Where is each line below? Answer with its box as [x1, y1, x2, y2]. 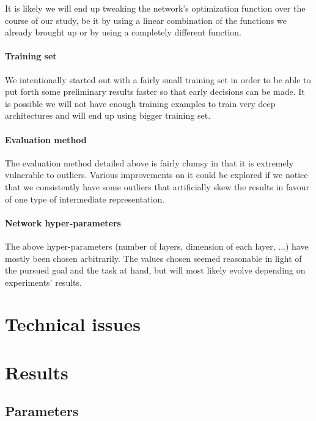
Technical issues [5, 311, 141, 337]
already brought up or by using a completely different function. [5, 26, 241, 39]
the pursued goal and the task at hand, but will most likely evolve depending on [5, 264, 306, 277]
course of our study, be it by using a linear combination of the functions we [5, 13, 287, 26]
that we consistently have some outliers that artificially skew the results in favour [5, 180, 310, 193]
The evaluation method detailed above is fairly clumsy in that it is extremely [5, 156, 294, 169]
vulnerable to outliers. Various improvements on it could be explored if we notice [5, 168, 308, 181]
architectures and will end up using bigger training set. [5, 109, 211, 122]
